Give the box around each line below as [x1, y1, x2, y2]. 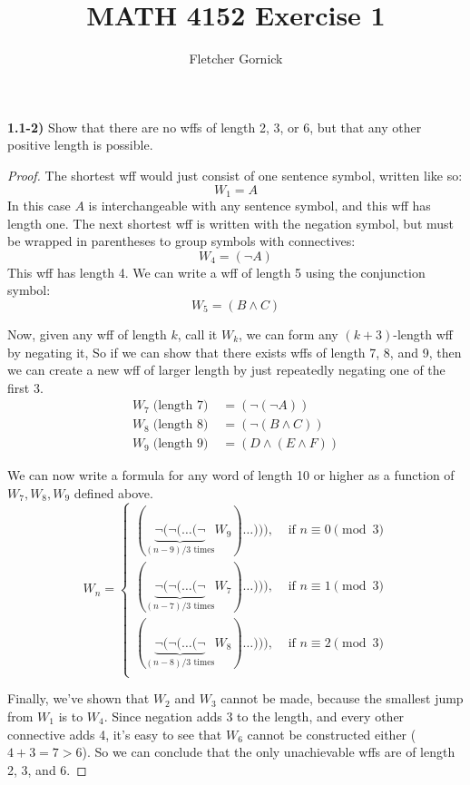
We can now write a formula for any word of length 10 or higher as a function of [7, 466, 455, 485]
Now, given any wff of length [7, 324, 167, 343]
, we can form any [239, 324, 338, 343]
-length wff [393, 324, 454, 343]
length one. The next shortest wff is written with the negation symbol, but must [7, 213, 455, 232]
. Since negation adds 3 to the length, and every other [103, 706, 405, 725]
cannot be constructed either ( [247, 724, 416, 743]
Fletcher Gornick [189, 49, 283, 68]
